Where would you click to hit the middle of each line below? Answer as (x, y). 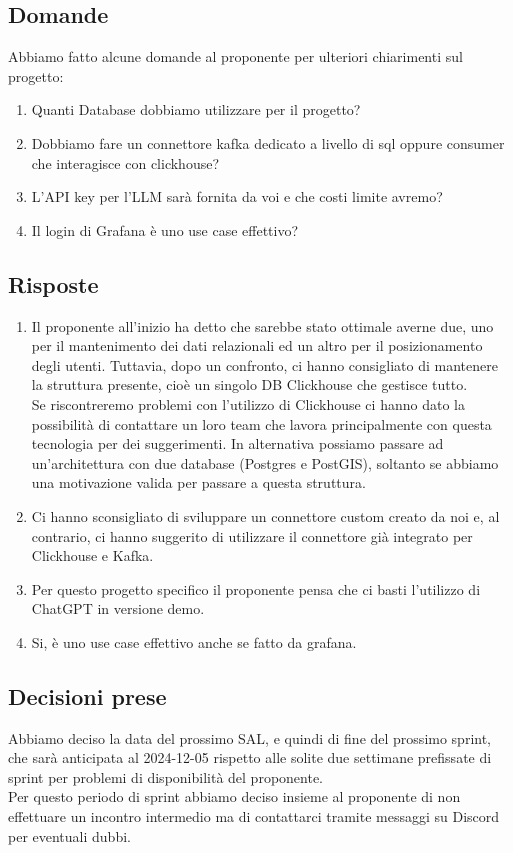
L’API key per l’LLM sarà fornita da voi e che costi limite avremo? (237, 196)
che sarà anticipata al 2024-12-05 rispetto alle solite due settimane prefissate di (250, 757)
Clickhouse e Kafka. (92, 555)
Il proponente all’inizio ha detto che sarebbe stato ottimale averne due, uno (262, 325)
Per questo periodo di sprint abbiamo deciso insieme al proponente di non (234, 796)
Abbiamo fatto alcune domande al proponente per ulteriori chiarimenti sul (235, 56)
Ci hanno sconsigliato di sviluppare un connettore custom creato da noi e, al (265, 515)
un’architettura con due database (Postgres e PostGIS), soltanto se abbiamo (265, 462)
